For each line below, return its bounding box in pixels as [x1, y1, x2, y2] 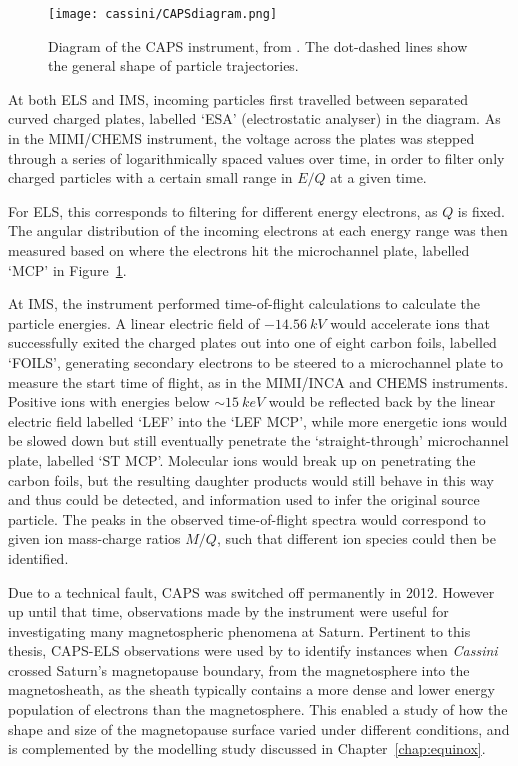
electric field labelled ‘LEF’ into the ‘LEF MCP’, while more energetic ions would [8, 410, 508, 431]
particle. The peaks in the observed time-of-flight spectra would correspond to [8, 508, 486, 529]
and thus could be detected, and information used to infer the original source [8, 489, 480, 510]
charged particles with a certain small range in [8, 167, 293, 188]
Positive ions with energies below [8, 391, 210, 412]
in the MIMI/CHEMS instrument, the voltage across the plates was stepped [8, 128, 475, 149]
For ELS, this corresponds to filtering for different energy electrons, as [8, 200, 438, 221]
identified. [8, 547, 69, 568]
